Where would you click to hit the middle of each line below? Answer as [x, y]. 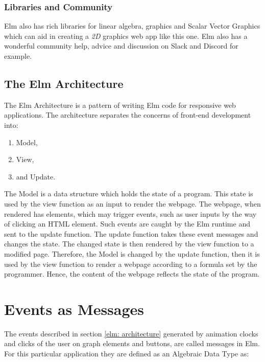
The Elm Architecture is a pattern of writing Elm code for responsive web [120, 105]
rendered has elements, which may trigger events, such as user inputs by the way [130, 213]
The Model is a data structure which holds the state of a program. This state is [129, 194]
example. [18, 56]
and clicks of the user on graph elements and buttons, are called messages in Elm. [132, 343]
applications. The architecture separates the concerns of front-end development [128, 115]
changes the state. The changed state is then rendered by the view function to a [129, 244]
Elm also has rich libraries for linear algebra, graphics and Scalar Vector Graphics [132, 26]
